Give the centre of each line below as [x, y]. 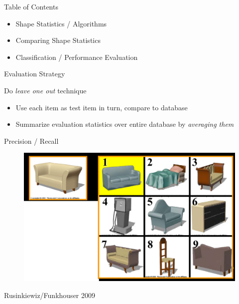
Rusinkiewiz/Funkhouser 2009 [50, 295]
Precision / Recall [31, 141]
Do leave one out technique [45, 90]
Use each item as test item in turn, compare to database [102, 107]
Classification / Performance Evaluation [77, 57]
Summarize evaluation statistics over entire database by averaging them [125, 124]
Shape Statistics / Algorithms [61, 23]
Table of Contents [31, 6]
